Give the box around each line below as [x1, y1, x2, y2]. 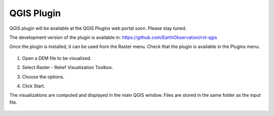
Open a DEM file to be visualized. [22, 55, 91, 61]
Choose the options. [22, 74, 64, 80]
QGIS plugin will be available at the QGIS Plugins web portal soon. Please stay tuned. [9, 25, 187, 31]
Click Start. [22, 83, 46, 89]
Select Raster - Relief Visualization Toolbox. [22, 65, 114, 71]
